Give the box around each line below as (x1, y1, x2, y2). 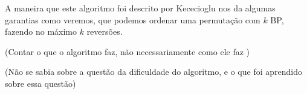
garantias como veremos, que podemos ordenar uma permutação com (5, 13, 260, 26)
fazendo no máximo (5, 25, 77, 38)
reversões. (86, 25, 123, 38)
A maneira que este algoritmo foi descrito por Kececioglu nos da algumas (5, 2, 276, 14)
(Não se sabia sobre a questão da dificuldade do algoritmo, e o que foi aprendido (5, 65, 302, 78)
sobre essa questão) (5, 77, 76, 89)
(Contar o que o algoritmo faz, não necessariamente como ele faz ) (5, 45, 250, 57)
